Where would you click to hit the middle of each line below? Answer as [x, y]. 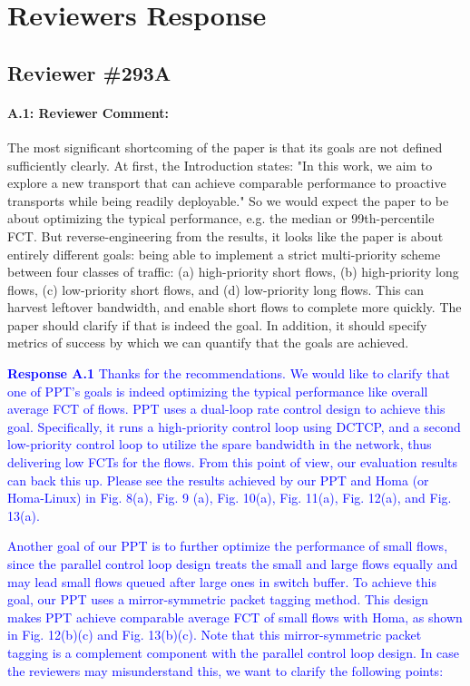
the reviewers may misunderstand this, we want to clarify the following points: [225, 670]
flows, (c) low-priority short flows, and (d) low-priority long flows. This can [216, 289]
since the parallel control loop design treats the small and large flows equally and [233, 564]
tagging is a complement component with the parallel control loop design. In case [234, 652]
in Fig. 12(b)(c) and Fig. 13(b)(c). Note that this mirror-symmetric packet [215, 635]
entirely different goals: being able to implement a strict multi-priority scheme [224, 254]
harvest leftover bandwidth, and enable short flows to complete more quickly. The [235, 307]
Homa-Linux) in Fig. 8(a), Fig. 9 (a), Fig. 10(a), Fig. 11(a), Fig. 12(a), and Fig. [230, 498]
